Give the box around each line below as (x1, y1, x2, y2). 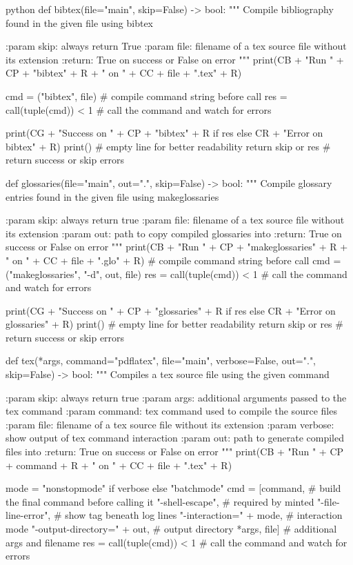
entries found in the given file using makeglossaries (6, 189, 219, 204)
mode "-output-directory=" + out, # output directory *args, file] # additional (6, 522, 337, 535)
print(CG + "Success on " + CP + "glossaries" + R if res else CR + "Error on (6, 303, 336, 317)
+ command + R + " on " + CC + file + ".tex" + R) (6, 457, 232, 472)
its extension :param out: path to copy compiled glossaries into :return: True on (6, 226, 342, 240)
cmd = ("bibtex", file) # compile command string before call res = (6, 88, 288, 103)
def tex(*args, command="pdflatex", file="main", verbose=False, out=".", (6, 353, 316, 368)
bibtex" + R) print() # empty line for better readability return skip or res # (6, 139, 331, 153)
